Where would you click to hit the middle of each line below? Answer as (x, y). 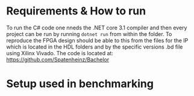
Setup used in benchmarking (80, 84)
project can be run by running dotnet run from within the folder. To (89, 34)
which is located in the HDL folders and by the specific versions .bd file (95, 47)
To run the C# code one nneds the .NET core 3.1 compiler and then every (97, 28)
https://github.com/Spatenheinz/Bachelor (58, 59)
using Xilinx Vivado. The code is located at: (60, 53)
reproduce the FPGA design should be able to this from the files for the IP (97, 40)
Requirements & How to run (76, 11)
